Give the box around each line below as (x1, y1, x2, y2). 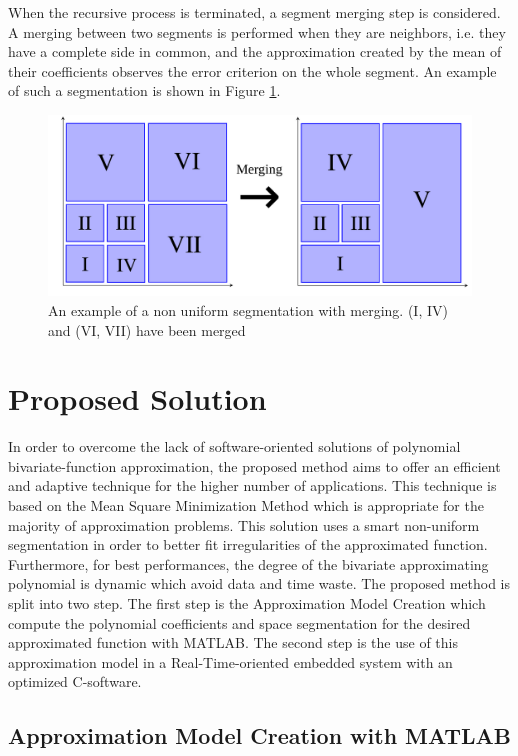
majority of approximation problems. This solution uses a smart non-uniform (8, 514, 480, 535)
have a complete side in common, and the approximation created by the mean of (8, 41, 502, 62)
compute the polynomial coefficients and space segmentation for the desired (8, 612, 471, 633)
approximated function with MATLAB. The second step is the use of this (8, 632, 458, 653)
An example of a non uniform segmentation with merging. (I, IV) (48, 299, 448, 320)
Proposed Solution (8, 378, 267, 419)
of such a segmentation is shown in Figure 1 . (8, 80, 281, 101)
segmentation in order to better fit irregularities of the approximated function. (8, 534, 488, 555)
